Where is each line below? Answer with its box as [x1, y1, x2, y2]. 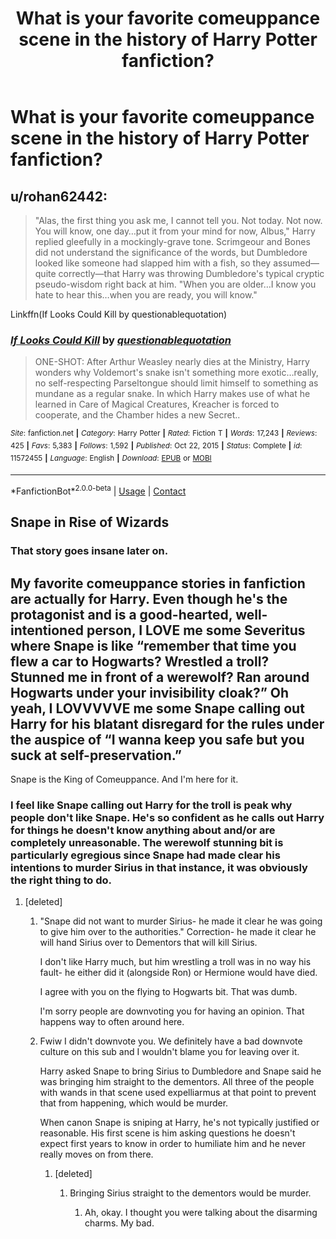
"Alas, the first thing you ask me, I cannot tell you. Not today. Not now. [34, 215, 323, 226]
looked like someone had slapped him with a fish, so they [34, 257, 272, 269]
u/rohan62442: [10, 188, 108, 205]
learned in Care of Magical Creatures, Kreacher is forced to [34, 398, 280, 411]
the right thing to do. [10, 873, 112, 887]
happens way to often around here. [39, 1016, 185, 1028]
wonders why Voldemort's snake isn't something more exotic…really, [34, 367, 319, 379]
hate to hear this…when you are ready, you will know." [34, 289, 258, 301]
